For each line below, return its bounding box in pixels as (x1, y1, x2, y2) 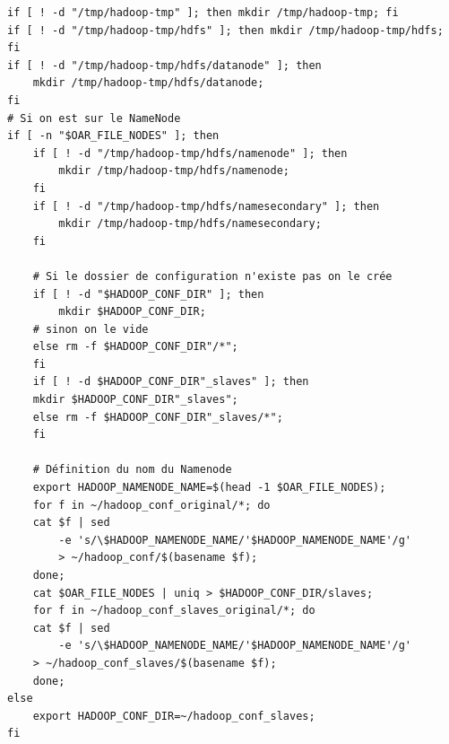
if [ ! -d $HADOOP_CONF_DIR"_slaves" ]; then (32, 375, 309, 389)
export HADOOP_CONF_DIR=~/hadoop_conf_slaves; (32, 709, 315, 722)
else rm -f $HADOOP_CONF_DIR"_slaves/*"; (32, 410, 283, 424)
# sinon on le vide (32, 322, 149, 336)
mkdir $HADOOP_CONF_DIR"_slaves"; (32, 393, 238, 407)
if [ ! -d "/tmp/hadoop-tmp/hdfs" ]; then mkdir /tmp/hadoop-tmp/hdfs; (7, 23, 444, 37)
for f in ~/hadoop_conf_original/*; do (32, 498, 271, 512)
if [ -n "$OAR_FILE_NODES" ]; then (7, 129, 220, 143)
